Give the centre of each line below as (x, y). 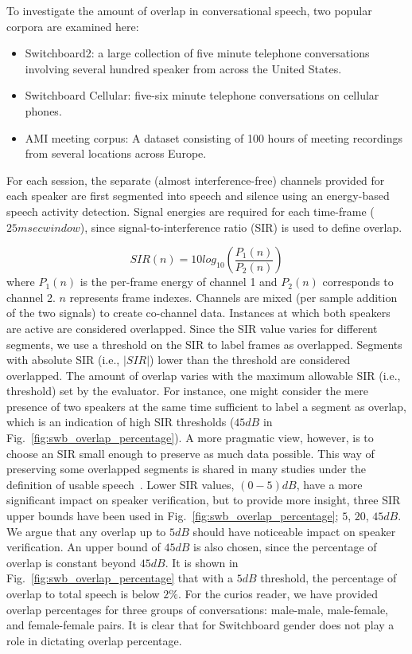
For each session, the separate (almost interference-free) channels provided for (196, 180)
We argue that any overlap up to (86, 531)
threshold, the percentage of (328, 578)
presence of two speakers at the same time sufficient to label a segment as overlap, (206, 406)
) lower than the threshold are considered (250, 360)
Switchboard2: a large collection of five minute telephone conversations (197, 53)
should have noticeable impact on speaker (294, 531)
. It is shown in (202, 562)
